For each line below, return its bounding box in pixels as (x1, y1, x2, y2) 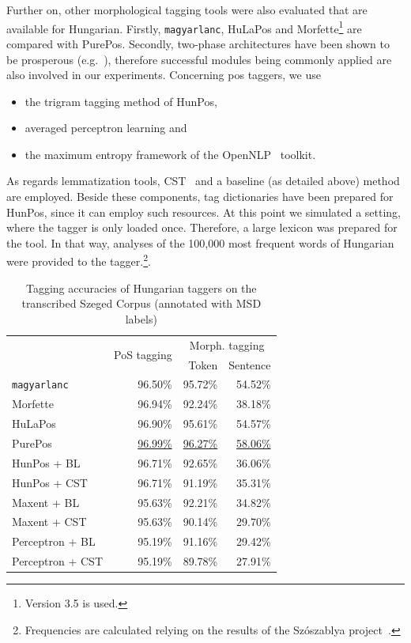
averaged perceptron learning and (25, 119, 187, 136)
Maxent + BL (12, 494, 80, 510)
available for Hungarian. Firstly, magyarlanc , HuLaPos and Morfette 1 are (6, 17, 362, 36)
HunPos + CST (12, 474, 88, 490)
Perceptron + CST (12, 553, 103, 569)
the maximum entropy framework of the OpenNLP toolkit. (25, 146, 316, 162)
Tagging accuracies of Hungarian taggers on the (26, 279, 257, 296)
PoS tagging (114, 346, 172, 363)
